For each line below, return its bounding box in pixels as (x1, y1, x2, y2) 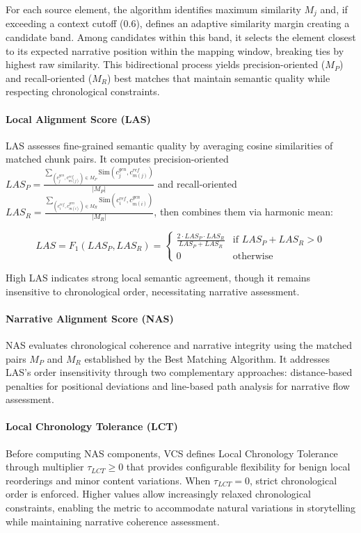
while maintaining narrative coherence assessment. (6, 514, 220, 528)
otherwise (232, 251, 273, 261)
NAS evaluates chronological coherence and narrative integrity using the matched (6, 337, 353, 352)
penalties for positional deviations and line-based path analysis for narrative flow (6, 378, 350, 393)
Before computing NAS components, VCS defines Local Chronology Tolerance (6, 445, 338, 460)
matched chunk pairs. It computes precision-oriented (6, 151, 229, 166)
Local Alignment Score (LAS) (6, 111, 151, 126)
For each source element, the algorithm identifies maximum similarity (6, 2, 301, 16)
